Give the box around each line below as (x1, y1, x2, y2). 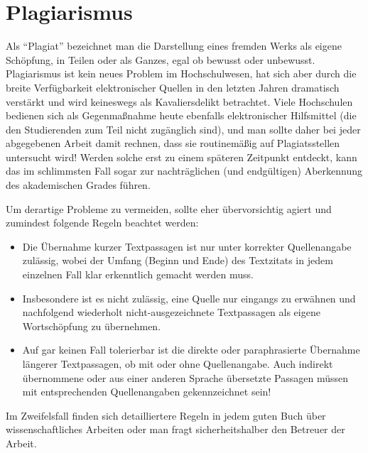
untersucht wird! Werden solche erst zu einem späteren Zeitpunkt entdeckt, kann (6, 149, 357, 164)
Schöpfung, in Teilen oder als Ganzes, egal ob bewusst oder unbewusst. (6, 52, 315, 67)
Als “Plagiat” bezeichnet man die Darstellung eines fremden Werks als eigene (6, 38, 342, 53)
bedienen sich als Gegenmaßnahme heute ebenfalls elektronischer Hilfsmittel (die (6, 108, 357, 123)
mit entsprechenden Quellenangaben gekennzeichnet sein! (22, 384, 271, 399)
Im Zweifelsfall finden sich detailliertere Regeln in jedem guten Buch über (6, 408, 326, 422)
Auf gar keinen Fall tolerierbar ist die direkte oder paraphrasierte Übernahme (22, 342, 360, 357)
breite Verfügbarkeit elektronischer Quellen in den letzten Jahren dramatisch (6, 80, 340, 94)
